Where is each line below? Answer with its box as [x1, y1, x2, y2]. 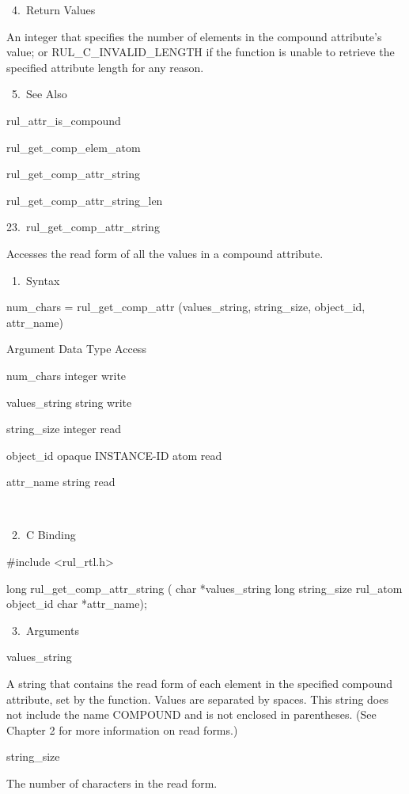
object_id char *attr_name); [6, 595, 147, 612]
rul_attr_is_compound [6, 112, 121, 128]
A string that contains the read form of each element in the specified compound [6, 675, 392, 692]
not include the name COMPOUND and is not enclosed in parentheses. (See [6, 706, 377, 723]
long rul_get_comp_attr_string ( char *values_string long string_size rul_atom [6, 579, 403, 596]
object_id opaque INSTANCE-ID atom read [6, 446, 222, 463]
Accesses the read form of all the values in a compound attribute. [6, 245, 324, 261]
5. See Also [11, 85, 67, 102]
